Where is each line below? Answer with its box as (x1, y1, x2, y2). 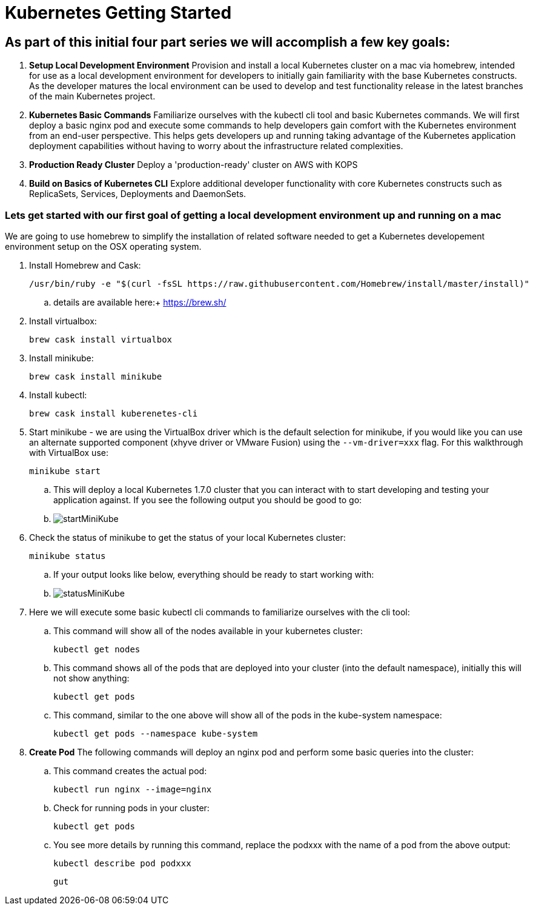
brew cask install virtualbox (29, 334, 173, 344)
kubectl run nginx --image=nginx (53, 784, 212, 794)
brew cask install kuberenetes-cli (29, 408, 198, 418)
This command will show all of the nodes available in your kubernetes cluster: (53, 625, 363, 636)
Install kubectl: (29, 389, 87, 400)
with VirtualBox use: (29, 447, 108, 458)
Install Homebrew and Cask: (29, 259, 141, 270)
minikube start (29, 466, 101, 476)
